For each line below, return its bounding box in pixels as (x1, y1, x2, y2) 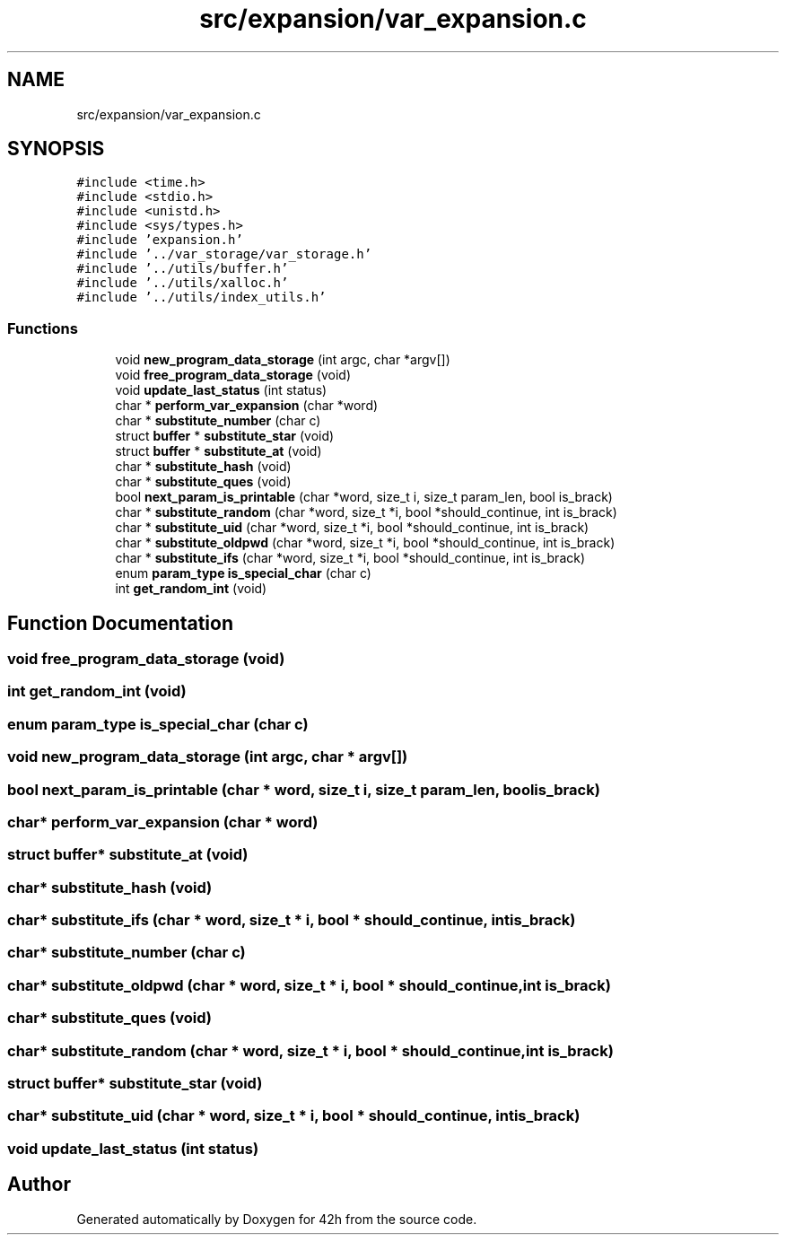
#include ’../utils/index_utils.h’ (76, 290, 327, 305)
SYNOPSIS (7, 137, 105, 161)
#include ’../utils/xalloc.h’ (76, 276, 289, 291)
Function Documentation (7, 611, 233, 634)
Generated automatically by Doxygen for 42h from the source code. (76, 1211, 477, 1227)
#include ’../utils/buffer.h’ (76, 261, 289, 276)
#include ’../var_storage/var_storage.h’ (76, 247, 372, 262)
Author (7, 1173, 71, 1196)
